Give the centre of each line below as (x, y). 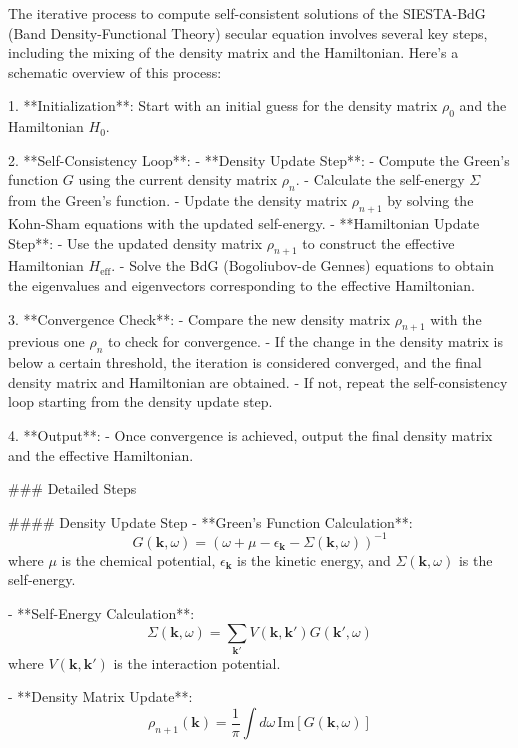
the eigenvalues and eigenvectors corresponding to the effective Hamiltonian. (241, 284)
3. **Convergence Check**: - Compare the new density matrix (199, 318)
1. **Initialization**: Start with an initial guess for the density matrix (223, 105)
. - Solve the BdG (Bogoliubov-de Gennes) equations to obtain (302, 265)
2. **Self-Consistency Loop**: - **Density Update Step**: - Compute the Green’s (259, 159)
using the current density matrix (178, 179)
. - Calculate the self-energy (380, 179)
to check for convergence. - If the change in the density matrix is (305, 341)
